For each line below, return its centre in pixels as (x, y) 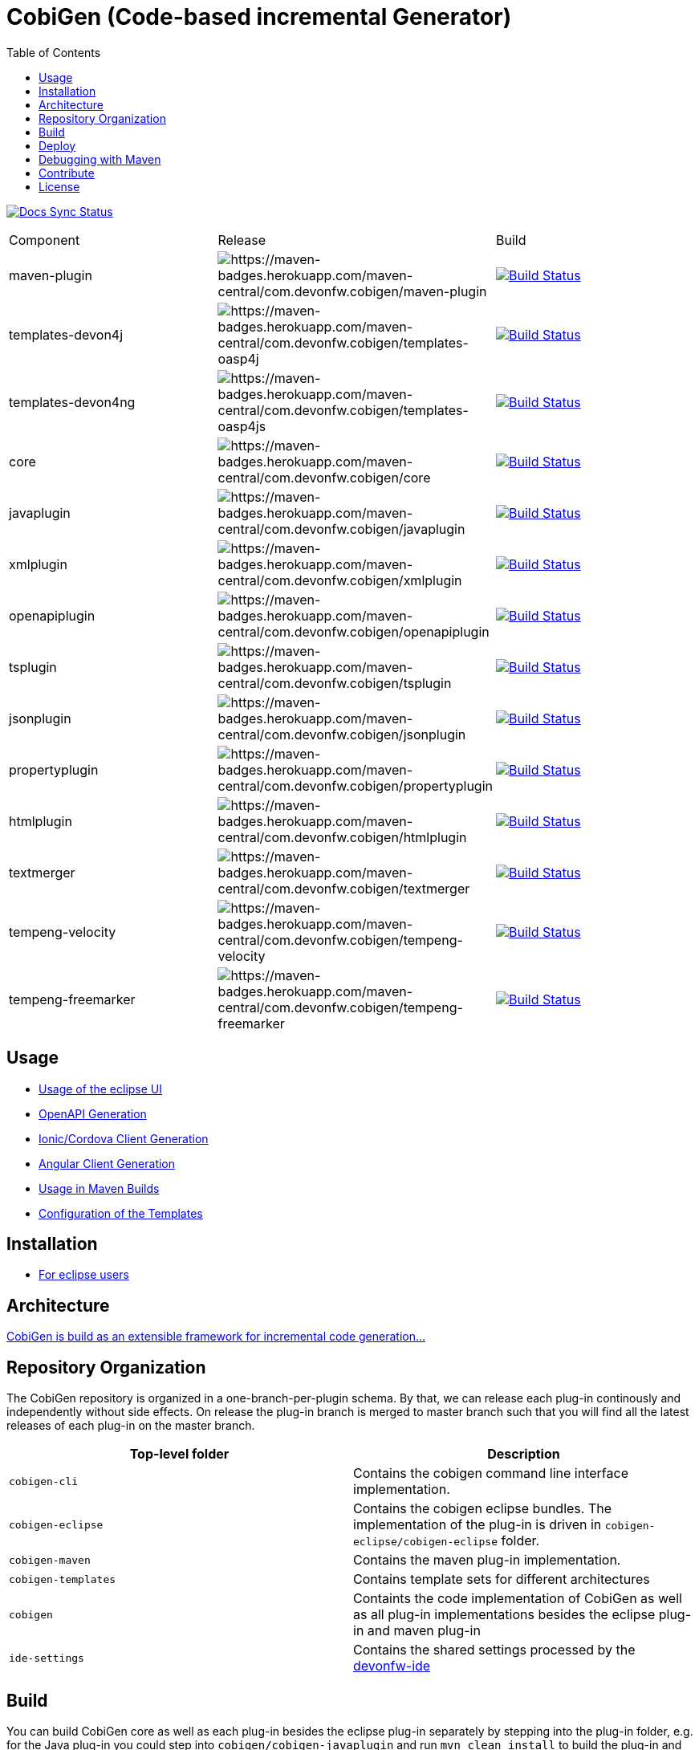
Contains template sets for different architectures (502, 1579)
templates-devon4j (66, 334)
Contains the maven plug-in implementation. (487, 1560)
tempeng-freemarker (72, 999)
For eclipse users (84, 1275)
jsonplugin (40, 718)
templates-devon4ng (72, 402)
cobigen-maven (50, 1560)
